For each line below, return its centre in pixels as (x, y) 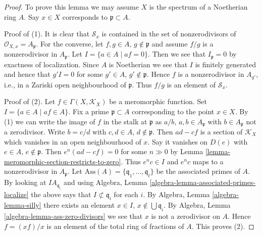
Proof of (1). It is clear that (47, 34)
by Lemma (187, 151)
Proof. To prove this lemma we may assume (71, 7)
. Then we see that (177, 54)
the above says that (61, 194)
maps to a (208, 161)
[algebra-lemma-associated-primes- (203, 182)
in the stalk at (125, 121)
